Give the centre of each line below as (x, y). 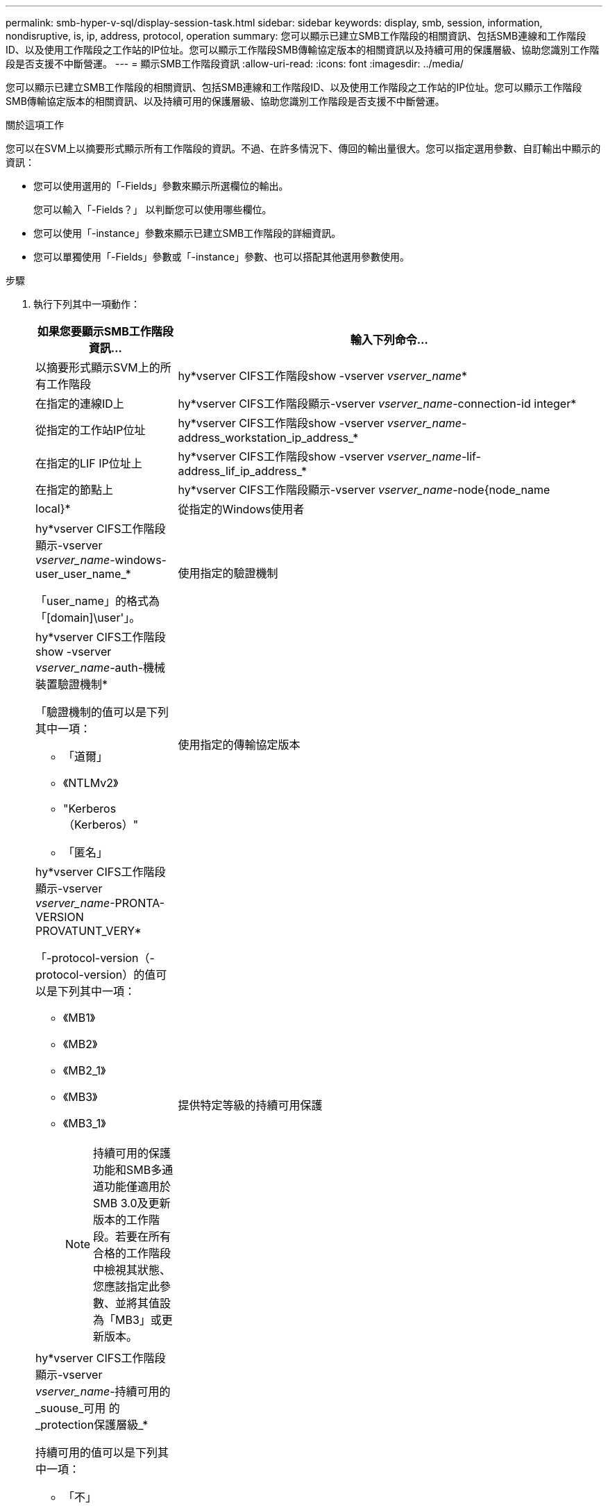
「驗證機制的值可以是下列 (102, 712)
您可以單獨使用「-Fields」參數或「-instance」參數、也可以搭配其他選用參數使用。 (222, 257)
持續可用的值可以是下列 (97, 1452)
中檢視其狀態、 (132, 1270)
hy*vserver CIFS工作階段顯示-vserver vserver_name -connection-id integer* (377, 404)
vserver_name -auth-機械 (101, 668)
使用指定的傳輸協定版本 (239, 745)
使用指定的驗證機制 (228, 573)
